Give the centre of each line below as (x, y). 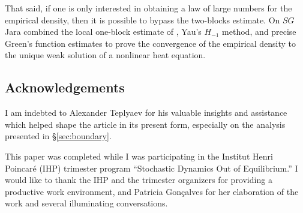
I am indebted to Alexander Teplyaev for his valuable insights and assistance (146, 112)
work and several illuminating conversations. (86, 203)
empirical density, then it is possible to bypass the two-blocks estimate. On (142, 19)
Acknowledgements (65, 87)
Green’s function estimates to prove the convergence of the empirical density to (151, 43)
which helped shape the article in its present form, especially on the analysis (145, 124)
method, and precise (259, 31)
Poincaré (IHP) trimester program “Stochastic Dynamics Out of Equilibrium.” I (151, 168)
